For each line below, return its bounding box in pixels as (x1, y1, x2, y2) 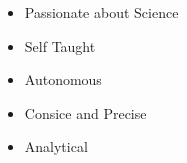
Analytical (24, 136, 88, 157)
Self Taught (24, 35, 96, 56)
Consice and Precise (24, 102, 147, 123)
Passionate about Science (24, 2, 179, 22)
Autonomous (24, 69, 102, 90)
